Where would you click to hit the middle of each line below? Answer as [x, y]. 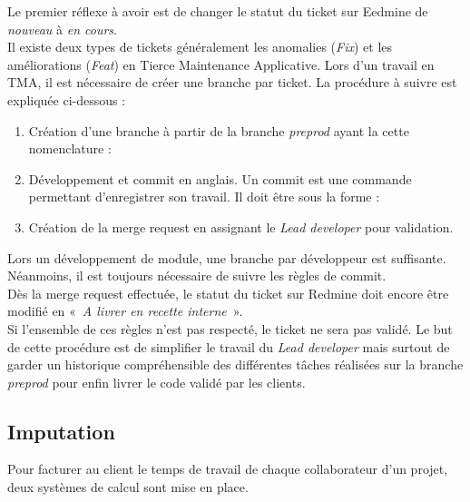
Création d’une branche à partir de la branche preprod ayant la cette [219, 130]
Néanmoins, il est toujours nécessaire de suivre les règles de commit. [197, 276]
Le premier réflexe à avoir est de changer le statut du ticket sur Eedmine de [218, 11]
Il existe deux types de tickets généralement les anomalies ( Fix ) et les [200, 47]
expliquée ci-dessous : [67, 99]
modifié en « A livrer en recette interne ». [125, 311]
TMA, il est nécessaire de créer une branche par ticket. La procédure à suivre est [232, 82]
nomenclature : [70, 148]
